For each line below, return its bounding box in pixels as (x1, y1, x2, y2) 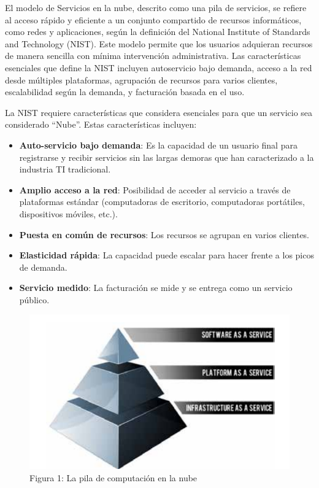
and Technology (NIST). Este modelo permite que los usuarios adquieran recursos (5, 37, 313, 50)
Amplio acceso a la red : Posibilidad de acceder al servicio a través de (19, 183, 291, 196)
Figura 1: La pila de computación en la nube (29, 471, 198, 484)
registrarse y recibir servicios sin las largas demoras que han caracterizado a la (19, 150, 314, 163)
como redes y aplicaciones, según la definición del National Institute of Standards (5, 25, 310, 38)
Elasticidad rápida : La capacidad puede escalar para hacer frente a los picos (19, 249, 314, 261)
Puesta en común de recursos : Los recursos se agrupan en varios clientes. (19, 228, 310, 241)
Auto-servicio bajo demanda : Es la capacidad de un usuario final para (19, 138, 298, 151)
